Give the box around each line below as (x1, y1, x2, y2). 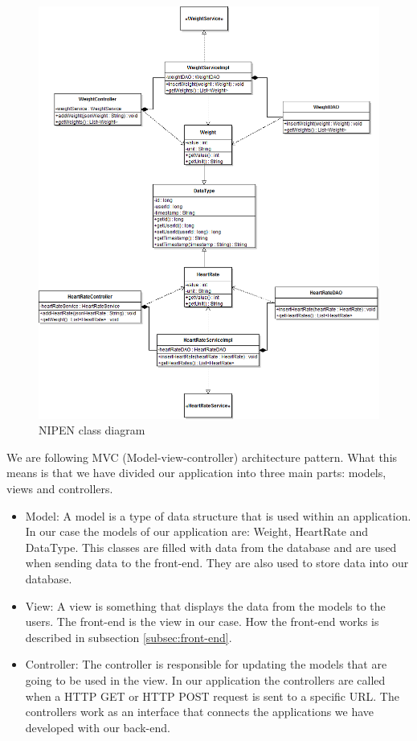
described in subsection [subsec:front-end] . (25, 628, 232, 645)
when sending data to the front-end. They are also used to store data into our (25, 554, 409, 571)
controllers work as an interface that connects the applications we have (25, 703, 374, 720)
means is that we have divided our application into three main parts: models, (6, 464, 386, 481)
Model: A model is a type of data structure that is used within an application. (25, 507, 411, 524)
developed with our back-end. (25, 718, 170, 735)
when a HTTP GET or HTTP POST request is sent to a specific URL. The (25, 687, 399, 704)
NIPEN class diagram (39, 422, 145, 438)
